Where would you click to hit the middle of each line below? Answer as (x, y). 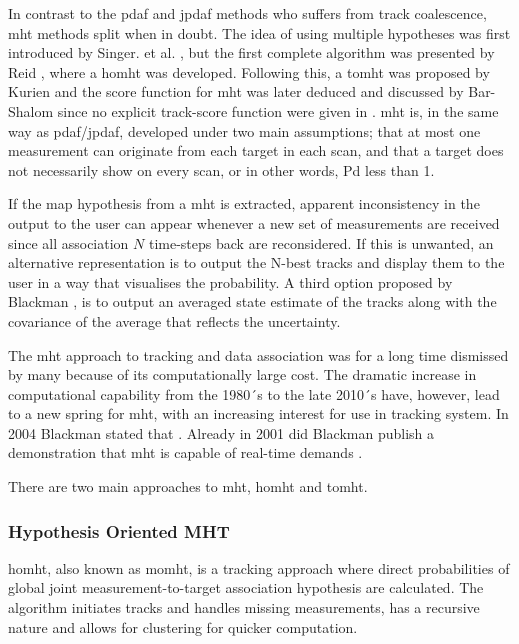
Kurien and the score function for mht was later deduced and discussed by (236, 91)
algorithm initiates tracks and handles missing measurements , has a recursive (244, 607)
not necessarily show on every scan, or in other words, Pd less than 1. (221, 169)
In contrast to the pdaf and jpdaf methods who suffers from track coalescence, (247, 13)
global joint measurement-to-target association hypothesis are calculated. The (246, 587)
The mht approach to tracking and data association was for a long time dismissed (258, 354)
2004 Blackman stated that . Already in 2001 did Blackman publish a (221, 432)
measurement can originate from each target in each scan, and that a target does (256, 150)
